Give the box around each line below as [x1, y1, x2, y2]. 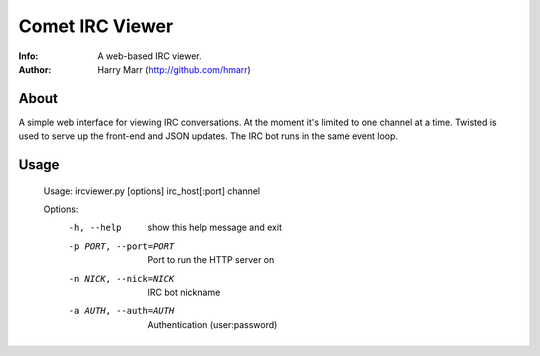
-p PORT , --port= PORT [68, 240, 175, 252]
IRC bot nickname [147, 286, 221, 298]
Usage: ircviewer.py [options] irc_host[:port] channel [43, 185, 260, 197]
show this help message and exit [147, 221, 282, 234]
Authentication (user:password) [147, 318, 278, 330]
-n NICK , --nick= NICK [68, 273, 175, 284]
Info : [18, 50, 39, 62]
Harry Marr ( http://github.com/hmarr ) [97, 63, 252, 75]
